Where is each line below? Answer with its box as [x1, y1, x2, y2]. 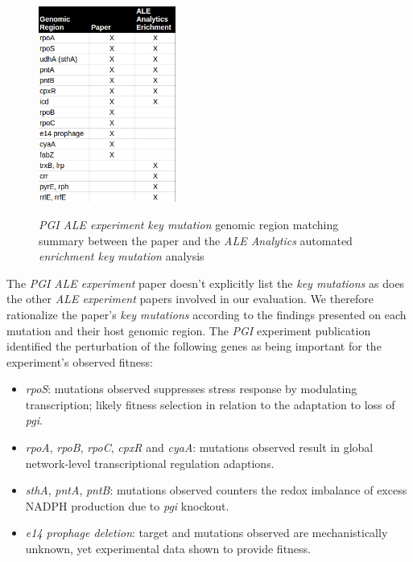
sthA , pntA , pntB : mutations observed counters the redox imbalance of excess [25, 482, 407, 498]
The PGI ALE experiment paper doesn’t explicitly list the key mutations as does [6, 274, 405, 291]
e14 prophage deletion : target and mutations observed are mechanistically [25, 524, 388, 541]
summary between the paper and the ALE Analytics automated [39, 232, 353, 248]
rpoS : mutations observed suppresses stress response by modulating [25, 380, 357, 397]
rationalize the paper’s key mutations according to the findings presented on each [6, 306, 407, 322]
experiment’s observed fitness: [6, 353, 153, 370]
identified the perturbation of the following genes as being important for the [6, 338, 382, 355]
